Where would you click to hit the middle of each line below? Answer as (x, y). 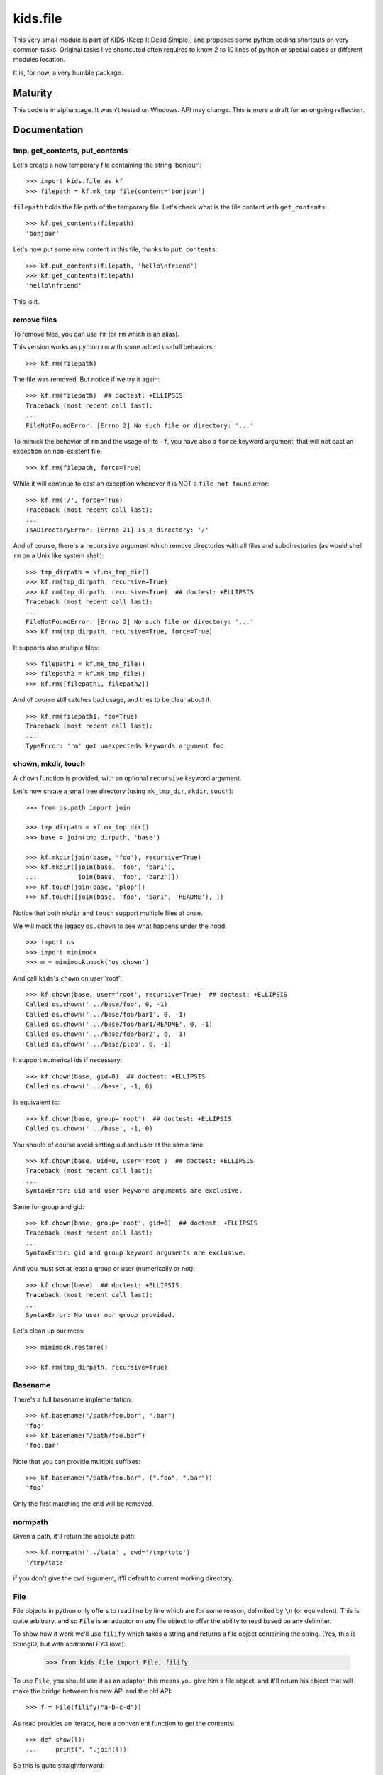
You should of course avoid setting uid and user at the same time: (109, 1145)
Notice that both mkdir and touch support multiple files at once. (108, 913)
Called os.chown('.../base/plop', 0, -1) (99, 1044)
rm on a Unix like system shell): (59, 556)
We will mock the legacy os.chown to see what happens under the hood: (120, 926)
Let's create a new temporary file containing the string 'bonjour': (107, 165)
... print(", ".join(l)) (76, 1749)
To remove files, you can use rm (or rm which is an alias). (96, 334)
